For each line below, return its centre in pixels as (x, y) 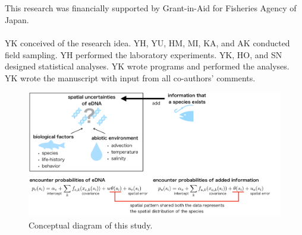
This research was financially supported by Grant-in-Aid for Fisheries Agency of (151, 8)
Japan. (17, 19)
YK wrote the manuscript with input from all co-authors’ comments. (130, 77)
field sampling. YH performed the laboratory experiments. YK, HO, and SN (144, 54)
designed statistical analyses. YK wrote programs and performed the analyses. (147, 66)
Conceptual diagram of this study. (91, 225)
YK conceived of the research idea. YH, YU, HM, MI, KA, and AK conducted (147, 42)
